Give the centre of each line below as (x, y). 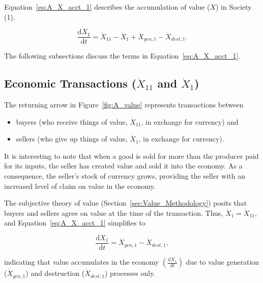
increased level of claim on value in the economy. (80, 186)
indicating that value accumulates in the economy (82, 262)
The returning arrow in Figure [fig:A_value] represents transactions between (124, 105)
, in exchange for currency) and (190, 121)
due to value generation (223, 262)
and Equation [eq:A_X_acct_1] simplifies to (75, 223)
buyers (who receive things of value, (72, 121)
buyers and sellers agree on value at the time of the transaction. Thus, (114, 213)
